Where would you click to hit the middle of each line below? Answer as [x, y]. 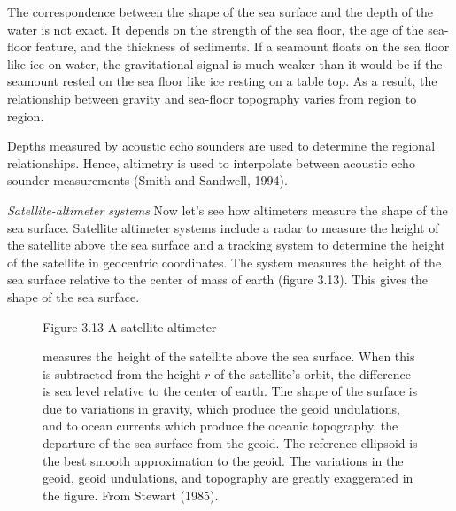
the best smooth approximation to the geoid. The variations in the [223, 460]
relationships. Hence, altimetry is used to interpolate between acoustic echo [211, 163]
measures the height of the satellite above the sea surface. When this [229, 356]
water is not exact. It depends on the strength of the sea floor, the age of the [216, 29]
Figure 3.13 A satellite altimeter [130, 326]
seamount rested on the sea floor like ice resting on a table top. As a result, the [222, 81]
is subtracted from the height [122, 373]
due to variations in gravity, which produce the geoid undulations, [221, 408]
